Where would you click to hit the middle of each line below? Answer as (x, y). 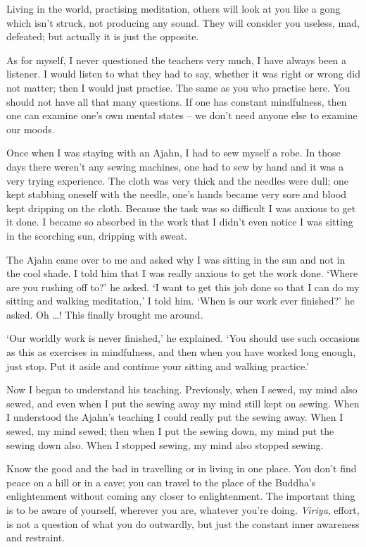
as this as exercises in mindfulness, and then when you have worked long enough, (181, 352)
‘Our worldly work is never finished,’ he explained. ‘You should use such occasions (183, 338)
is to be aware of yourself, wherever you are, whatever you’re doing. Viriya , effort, (183, 510)
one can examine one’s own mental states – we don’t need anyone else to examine (182, 115)
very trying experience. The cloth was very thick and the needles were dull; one (178, 180)
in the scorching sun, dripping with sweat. (97, 235)
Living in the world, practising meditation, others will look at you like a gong (173, 8)
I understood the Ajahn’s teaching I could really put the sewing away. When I (175, 417)
